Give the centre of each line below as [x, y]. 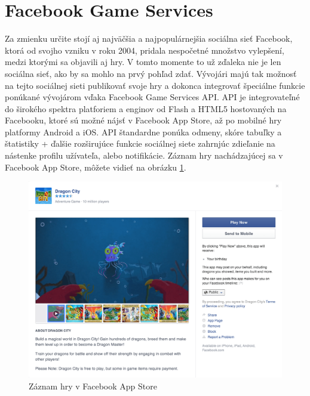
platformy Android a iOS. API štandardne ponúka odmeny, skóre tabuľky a [143, 132]
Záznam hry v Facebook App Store [93, 386]
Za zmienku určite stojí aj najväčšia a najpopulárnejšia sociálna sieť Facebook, [149, 38]
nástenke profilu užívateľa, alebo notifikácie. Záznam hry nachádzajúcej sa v [144, 155]
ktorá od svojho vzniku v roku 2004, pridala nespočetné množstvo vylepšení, [145, 50]
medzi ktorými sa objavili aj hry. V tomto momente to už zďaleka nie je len [143, 62]
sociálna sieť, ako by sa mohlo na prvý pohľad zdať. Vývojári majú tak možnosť [151, 73]
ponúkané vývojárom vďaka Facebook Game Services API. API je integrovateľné [152, 97]
